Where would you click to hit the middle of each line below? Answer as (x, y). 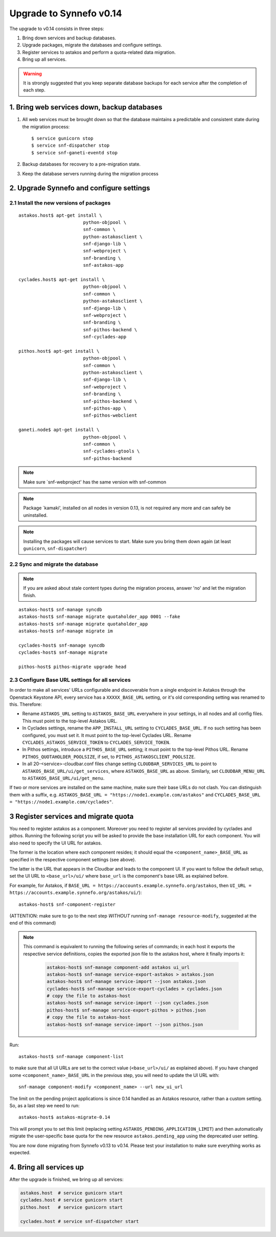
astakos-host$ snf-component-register (67, 904)
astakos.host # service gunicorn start (71, 1193)
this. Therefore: (26, 704)
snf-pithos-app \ (105, 408)
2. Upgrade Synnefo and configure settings (80, 188)
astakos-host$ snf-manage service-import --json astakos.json (126, 982)
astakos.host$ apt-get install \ (60, 215)
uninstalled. (36, 515)
